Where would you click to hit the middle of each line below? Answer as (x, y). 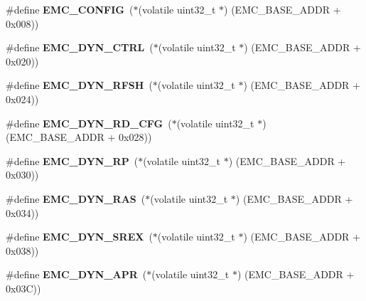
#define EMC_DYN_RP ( (72, 160)
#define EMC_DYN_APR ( (76, 274)
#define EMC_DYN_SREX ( (79, 237)
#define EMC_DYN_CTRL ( (80, 47)
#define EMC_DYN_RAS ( (76, 198)
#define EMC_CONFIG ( (70, 9)
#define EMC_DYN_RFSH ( (79, 85)
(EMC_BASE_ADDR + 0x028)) (79, 137)
